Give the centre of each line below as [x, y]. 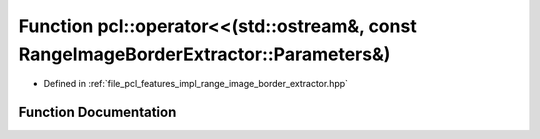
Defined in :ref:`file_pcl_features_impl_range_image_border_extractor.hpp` [196, 84]
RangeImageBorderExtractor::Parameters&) [204, 54]
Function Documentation [97, 112]
